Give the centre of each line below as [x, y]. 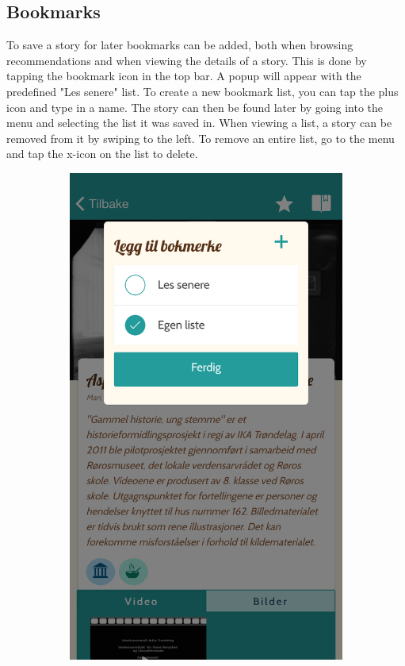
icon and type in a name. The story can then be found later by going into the [195, 107]
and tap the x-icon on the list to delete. [102, 154]
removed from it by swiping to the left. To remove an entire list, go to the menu [201, 138]
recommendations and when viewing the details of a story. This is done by [187, 60]
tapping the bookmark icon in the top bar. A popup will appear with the [184, 76]
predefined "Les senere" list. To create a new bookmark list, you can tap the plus [202, 91]
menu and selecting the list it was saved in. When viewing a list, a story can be [199, 123]
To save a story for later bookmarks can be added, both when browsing [180, 45]
